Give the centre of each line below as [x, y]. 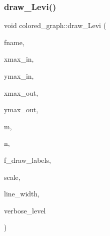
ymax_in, [19, 76]
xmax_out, [21, 92]
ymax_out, [21, 109]
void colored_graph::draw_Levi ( [55, 25]
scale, [12, 177]
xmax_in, [19, 59]
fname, [14, 42]
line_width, [22, 194]
